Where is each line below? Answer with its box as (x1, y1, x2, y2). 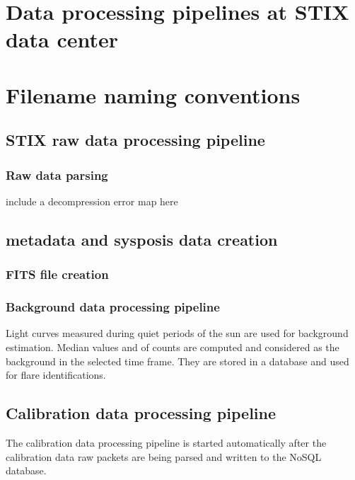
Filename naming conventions (6, 80, 301, 109)
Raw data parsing (6, 166, 108, 183)
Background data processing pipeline (6, 298, 220, 316)
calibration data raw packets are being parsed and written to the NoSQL (6, 449, 322, 464)
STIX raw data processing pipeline (6, 129, 265, 151)
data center (6, 25, 119, 54)
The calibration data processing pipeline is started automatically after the (6, 435, 327, 450)
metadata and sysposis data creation (6, 228, 278, 250)
